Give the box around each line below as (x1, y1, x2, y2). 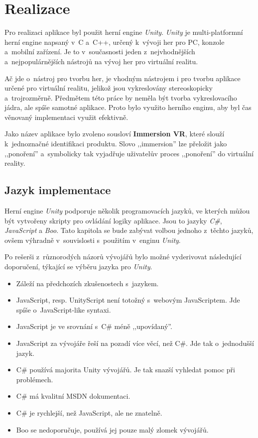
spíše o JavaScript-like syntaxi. (16, 304, 111, 315)
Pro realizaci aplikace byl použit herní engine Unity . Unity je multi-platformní (4, 27, 243, 37)
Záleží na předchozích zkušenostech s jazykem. (16, 278, 159, 288)
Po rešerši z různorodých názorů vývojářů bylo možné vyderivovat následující (4, 251, 242, 262)
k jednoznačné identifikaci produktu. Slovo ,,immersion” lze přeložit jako (4, 138, 227, 149)
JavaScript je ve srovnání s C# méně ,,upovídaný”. (16, 321, 172, 331)
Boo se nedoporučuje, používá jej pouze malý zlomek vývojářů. (16, 424, 209, 435)
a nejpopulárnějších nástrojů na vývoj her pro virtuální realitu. (4, 56, 198, 66)
